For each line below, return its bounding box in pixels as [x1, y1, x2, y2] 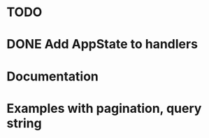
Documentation [6, 68, 99, 84]
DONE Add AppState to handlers [6, 36, 199, 53]
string [6, 115, 43, 131]
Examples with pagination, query [6, 100, 202, 116]
